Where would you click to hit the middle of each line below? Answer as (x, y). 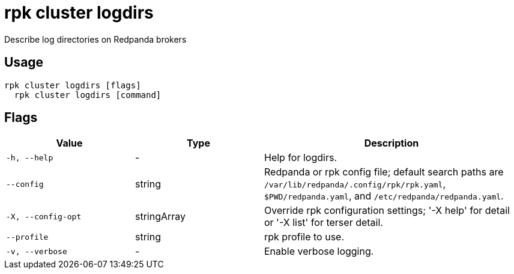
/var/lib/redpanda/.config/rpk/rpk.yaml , (355, 184)
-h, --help (30, 157)
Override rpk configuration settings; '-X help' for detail (387, 211)
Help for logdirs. (301, 158)
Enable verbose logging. (319, 251)
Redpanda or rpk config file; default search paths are (384, 172)
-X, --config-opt (44, 216)
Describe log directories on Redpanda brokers (95, 39)
